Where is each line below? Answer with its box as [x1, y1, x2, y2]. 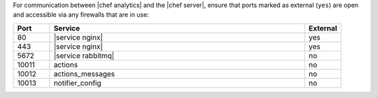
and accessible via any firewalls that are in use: [13, 10, 150, 19]
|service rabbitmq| [53, 51, 115, 60]
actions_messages [53, 69, 115, 79]
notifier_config [53, 78, 101, 88]
